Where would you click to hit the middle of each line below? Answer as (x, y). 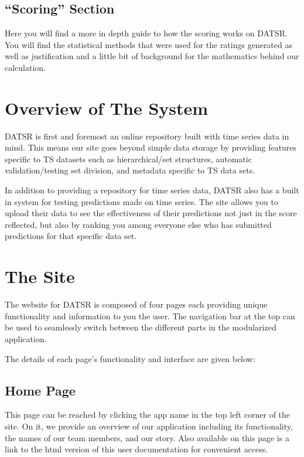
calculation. (25, 67)
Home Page (40, 390)
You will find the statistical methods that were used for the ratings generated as (148, 44)
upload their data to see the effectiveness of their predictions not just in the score (151, 213)
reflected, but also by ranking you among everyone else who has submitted (138, 224)
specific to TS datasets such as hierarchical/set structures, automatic (128, 158)
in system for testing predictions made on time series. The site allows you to (141, 201)
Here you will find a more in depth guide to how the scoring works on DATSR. (146, 33)
